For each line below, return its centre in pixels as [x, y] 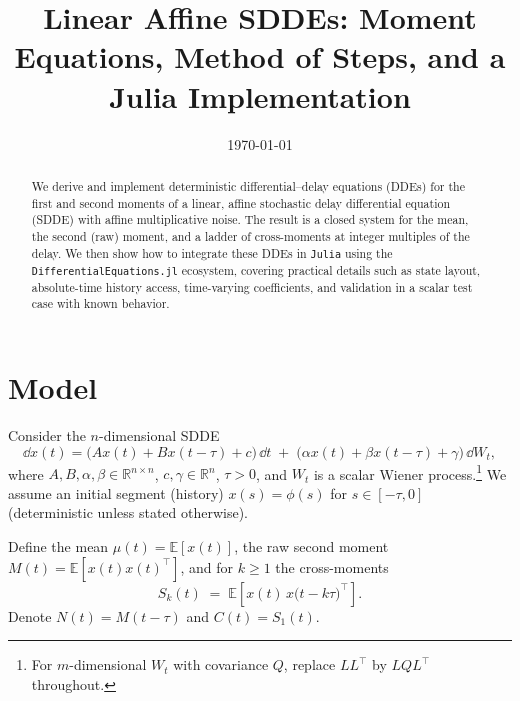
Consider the [47, 435]
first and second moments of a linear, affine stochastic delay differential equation [241, 202]
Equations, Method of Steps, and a [260, 56]
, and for [207, 566]
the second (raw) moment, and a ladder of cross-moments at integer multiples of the [250, 235]
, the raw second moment [311, 546]
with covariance [221, 664]
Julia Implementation [260, 95]
